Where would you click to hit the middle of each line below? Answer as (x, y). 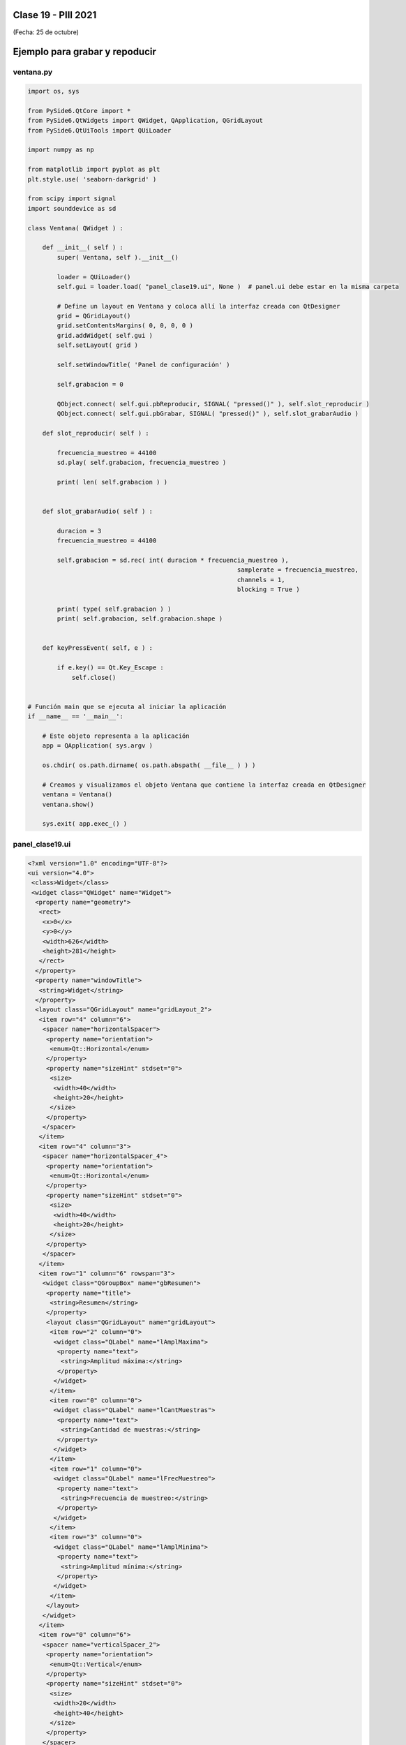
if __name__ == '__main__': (75, 716)
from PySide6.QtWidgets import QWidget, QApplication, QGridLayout (145, 121)
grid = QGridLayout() (94, 316)
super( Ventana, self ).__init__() (118, 257)
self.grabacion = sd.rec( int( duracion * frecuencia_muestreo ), (173, 560)
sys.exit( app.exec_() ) (85, 824)
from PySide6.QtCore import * (79, 111)
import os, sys (53, 91)
